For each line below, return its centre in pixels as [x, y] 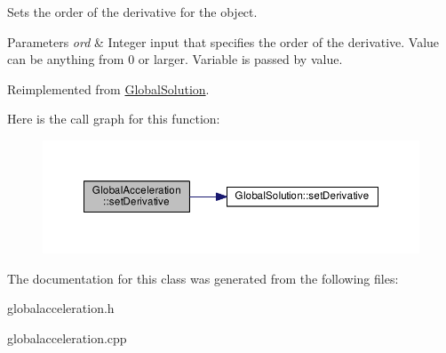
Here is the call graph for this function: [114, 119]
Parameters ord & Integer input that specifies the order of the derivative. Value [223, 41]
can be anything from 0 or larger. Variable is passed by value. [175, 59]
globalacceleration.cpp [67, 337]
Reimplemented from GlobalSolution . [108, 88]
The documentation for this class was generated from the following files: [203, 278]
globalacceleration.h [61, 308]
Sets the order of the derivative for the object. [132, 12]
